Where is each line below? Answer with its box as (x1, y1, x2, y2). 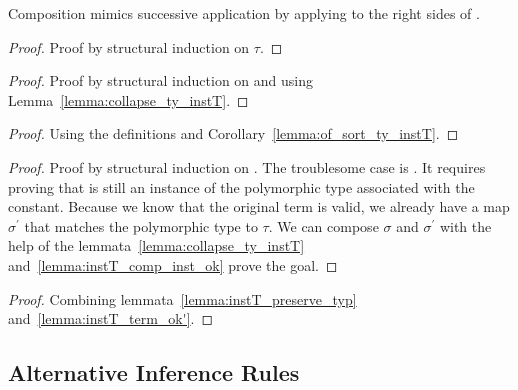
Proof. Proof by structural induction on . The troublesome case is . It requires (8, 156, 486, 177)
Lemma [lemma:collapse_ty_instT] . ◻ (8, 89, 249, 110)
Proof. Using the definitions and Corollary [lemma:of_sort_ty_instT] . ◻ (8, 123, 459, 144)
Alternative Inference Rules (8, 357, 300, 388)
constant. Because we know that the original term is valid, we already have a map (8, 196, 510, 217)
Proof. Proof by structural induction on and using (8, 70, 313, 91)
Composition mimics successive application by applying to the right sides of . (8, 3, 480, 23)
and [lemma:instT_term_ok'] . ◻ (8, 308, 214, 329)
